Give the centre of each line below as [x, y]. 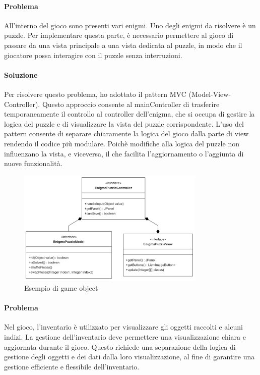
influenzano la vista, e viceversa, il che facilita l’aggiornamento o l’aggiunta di [124, 153]
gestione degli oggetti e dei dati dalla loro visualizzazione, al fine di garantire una [129, 357]
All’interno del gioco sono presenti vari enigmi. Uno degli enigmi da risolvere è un [130, 25]
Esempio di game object [61, 287]
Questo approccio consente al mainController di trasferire [131, 104]
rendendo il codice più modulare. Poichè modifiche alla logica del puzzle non [122, 143]
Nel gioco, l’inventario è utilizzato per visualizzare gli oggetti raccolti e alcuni [123, 327]
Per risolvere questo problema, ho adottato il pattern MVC [95, 94]
